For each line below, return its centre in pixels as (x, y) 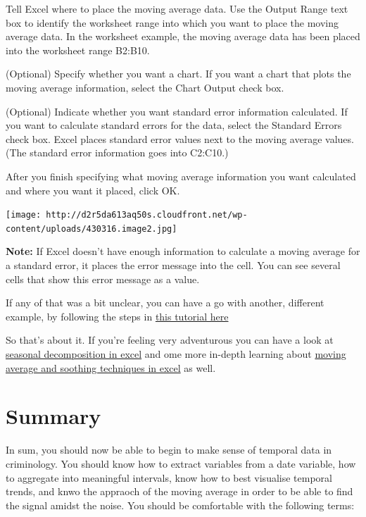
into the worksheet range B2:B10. (78, 50)
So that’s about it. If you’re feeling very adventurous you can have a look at (170, 340)
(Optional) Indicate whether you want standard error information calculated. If (177, 111)
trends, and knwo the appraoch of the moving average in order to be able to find (179, 491)
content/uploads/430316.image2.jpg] (91, 229)
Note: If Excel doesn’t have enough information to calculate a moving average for (183, 251)
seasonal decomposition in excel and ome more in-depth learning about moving (176, 354)
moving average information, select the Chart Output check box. (145, 87)
